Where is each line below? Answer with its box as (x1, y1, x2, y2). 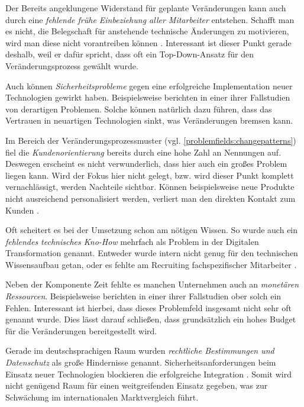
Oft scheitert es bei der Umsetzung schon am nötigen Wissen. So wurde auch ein (5, 224, 298, 236)
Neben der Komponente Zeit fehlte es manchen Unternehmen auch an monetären (5, 278, 299, 290)
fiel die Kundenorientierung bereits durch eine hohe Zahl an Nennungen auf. (5, 146, 282, 158)
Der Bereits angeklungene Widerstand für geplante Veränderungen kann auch (5, 2, 286, 14)
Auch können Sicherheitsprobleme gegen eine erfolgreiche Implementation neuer (5, 79, 293, 92)
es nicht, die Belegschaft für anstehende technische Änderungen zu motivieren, (5, 25, 289, 37)
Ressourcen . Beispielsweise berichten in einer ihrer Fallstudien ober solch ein (5, 290, 282, 302)
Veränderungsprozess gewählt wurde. (5, 59, 138, 72)
